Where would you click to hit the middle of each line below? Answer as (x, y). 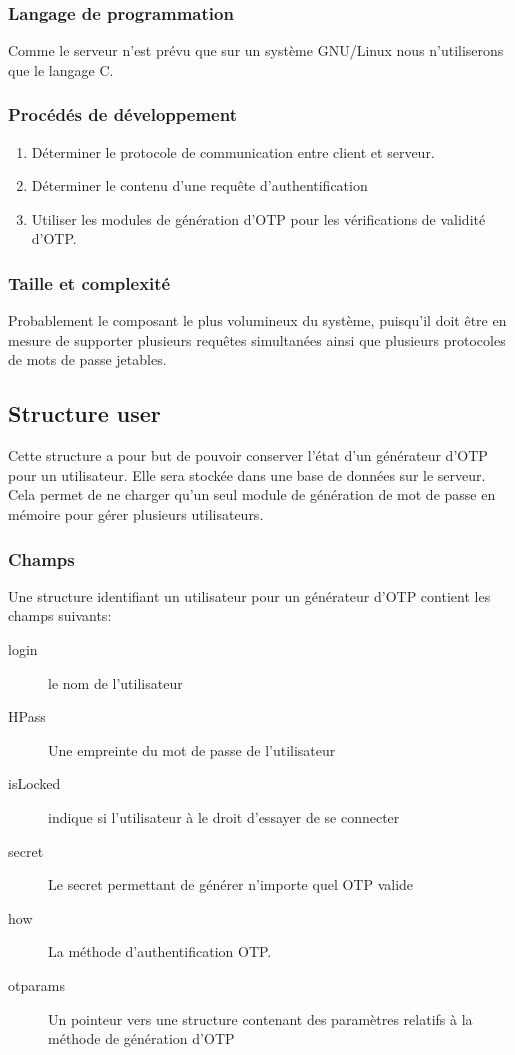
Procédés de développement (122, 114)
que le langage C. (61, 69)
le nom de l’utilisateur (115, 682)
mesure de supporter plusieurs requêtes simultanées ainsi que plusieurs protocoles (257, 339)
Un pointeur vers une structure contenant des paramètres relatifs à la (260, 1018)
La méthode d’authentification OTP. (160, 951)
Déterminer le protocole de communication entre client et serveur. (233, 151)
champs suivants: (60, 615)
